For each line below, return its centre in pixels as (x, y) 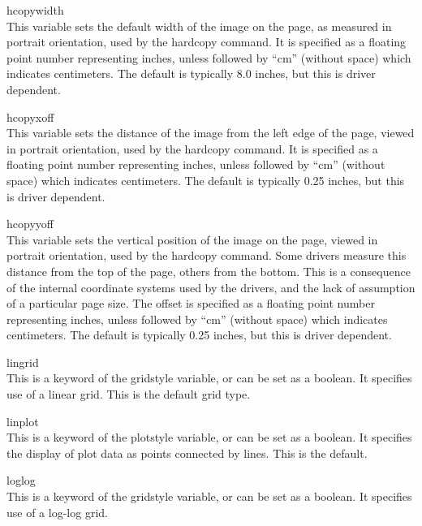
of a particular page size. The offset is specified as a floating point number (191, 303)
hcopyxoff (30, 116)
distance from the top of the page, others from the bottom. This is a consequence (209, 271)
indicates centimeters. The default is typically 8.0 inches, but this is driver (191, 73)
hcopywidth (35, 10)
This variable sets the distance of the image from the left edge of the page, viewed (211, 133)
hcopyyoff (30, 224)
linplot (23, 421)
